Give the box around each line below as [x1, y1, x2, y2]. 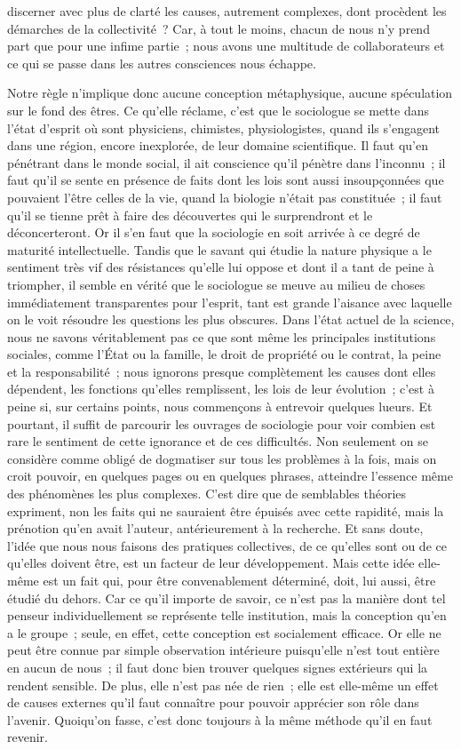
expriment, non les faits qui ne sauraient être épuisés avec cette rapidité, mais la [7, 501, 444, 520]
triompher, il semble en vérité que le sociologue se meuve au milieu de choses [7, 275, 425, 293]
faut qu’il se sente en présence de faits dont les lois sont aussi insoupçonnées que [7, 171, 444, 189]
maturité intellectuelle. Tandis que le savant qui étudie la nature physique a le [7, 240, 432, 259]
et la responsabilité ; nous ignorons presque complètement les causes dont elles [7, 362, 436, 380]
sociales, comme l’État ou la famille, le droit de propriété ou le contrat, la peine [7, 345, 441, 363]
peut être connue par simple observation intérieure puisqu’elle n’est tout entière [7, 641, 440, 659]
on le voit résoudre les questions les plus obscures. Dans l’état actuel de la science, [7, 310, 455, 329]
